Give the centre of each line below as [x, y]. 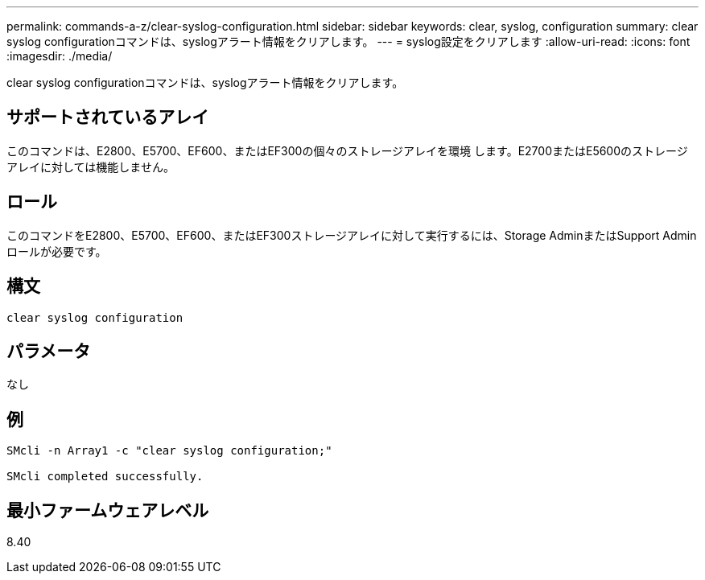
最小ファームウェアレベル [108, 510]
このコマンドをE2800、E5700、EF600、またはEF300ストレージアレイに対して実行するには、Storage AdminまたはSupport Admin [352, 235]
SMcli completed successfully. [105, 477]
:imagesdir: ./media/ [60, 56]
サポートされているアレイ [108, 117]
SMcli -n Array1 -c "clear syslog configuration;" [169, 451]
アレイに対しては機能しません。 [91, 167]
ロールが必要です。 [57, 251]
